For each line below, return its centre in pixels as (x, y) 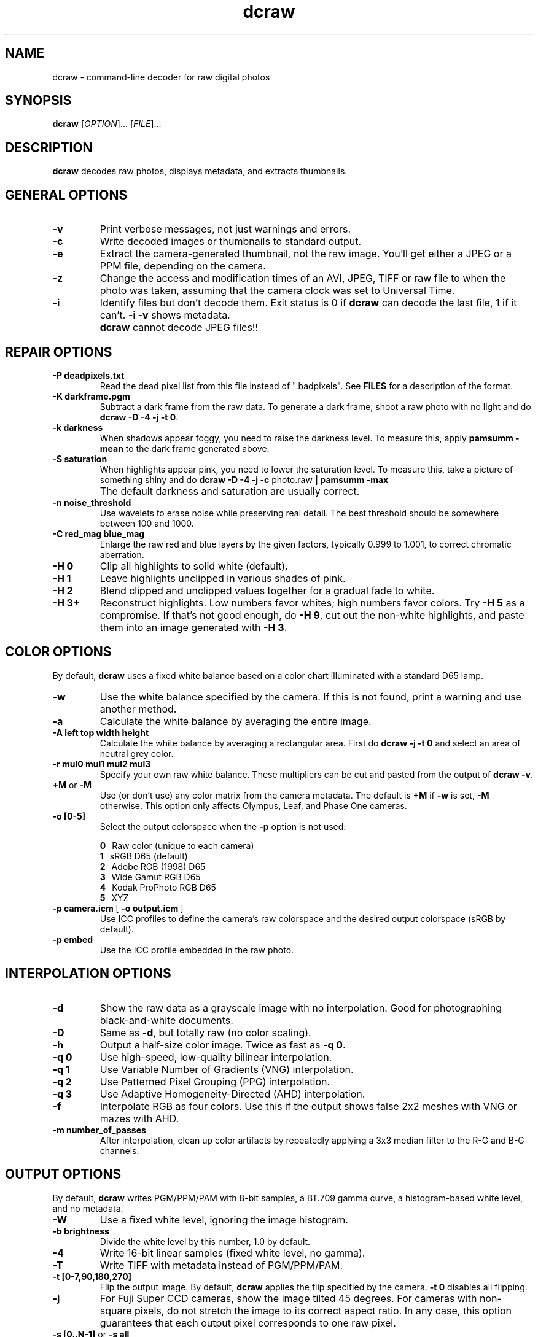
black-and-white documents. (166, 1020)
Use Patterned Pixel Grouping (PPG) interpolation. (215, 1081)
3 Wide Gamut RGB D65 (150, 877)
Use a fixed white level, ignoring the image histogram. (224, 1219)
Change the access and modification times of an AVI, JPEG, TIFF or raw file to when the (303, 278)
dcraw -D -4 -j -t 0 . (139, 417)
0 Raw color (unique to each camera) (177, 845)
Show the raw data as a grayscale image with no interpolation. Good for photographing (301, 1008)
